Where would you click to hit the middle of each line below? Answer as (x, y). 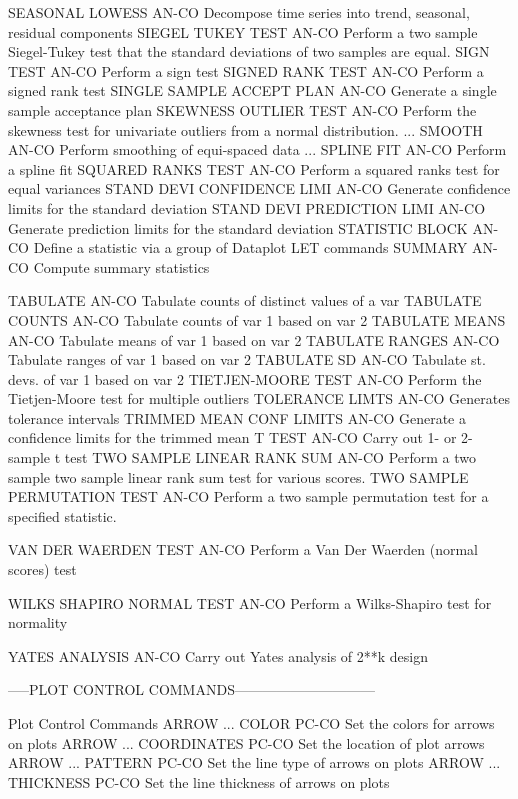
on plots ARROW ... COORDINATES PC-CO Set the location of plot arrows (246, 742)
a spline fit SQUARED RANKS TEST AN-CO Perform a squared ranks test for (254, 168)
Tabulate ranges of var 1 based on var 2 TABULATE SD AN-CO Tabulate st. (247, 359)
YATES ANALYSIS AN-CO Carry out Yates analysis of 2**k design (218, 655)
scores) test (42, 569)
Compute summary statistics (121, 266)
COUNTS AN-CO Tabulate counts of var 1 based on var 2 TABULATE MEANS (257, 319)
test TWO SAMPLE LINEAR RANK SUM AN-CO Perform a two (270, 457)
